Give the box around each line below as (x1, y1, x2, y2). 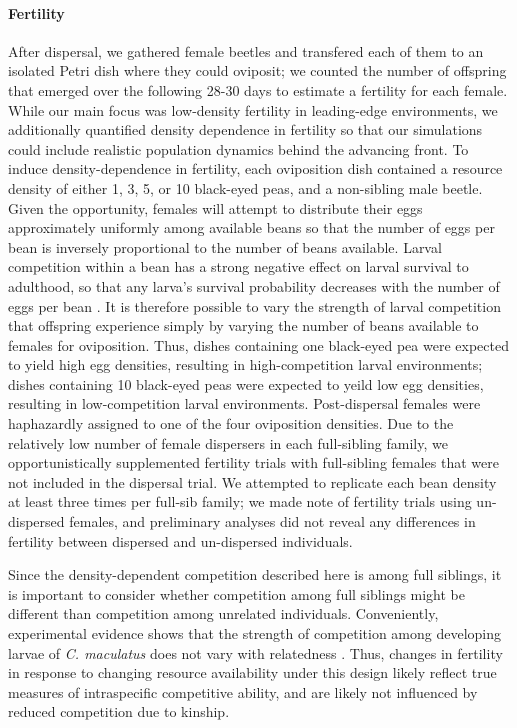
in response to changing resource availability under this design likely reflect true (8, 662, 497, 683)
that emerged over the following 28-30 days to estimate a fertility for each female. (8, 79, 508, 100)
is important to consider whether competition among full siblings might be (8, 583, 466, 604)
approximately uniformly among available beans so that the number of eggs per (8, 217, 495, 238)
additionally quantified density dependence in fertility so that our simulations (8, 119, 483, 140)
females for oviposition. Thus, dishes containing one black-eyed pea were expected (8, 334, 509, 355)
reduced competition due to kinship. (8, 701, 230, 722)
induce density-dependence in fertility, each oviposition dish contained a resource (8, 158, 503, 179)
